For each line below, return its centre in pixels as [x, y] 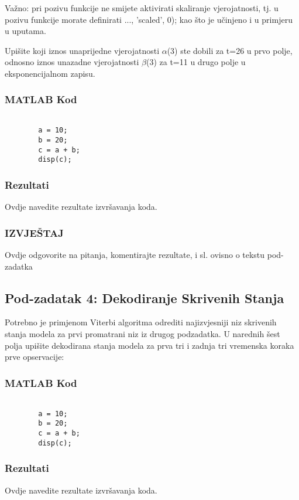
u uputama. [25, 31]
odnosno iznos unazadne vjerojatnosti [72, 62]
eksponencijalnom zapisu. [50, 73]
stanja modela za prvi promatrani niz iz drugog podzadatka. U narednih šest [142, 334]
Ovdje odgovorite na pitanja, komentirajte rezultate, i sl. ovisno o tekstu [135, 255]
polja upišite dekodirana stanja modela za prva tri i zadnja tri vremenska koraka [149, 345]
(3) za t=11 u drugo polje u [196, 62]
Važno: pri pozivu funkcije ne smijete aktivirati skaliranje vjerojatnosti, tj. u [142, 8]
